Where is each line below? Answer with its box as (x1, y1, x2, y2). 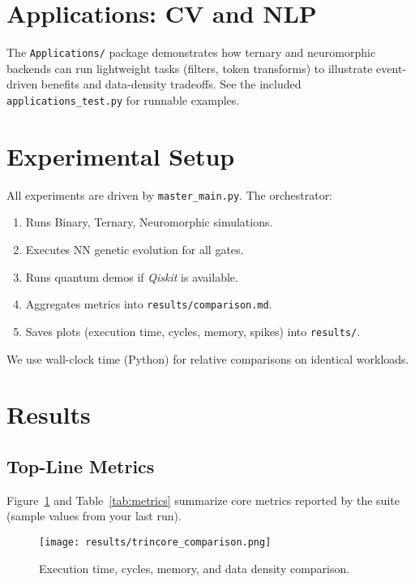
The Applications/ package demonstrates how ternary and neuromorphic (6, 44, 376, 61)
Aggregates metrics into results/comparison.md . (25, 295, 272, 313)
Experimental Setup (6, 139, 235, 172)
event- (376, 59, 407, 76)
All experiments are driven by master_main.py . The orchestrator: (6, 186, 333, 203)
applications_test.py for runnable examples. (6, 91, 240, 108)
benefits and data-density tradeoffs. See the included (41, 75, 302, 93)
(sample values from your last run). (6, 507, 182, 524)
